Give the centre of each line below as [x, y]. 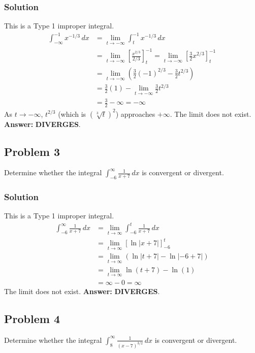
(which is [72, 114]
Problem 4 [32, 318]
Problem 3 [32, 151]
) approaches [135, 114]
